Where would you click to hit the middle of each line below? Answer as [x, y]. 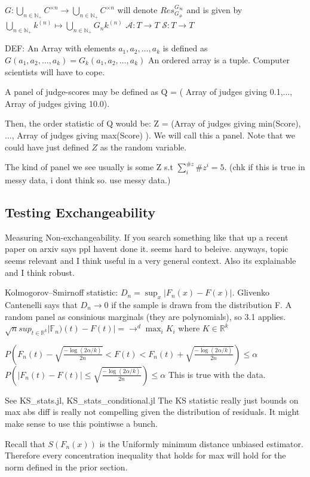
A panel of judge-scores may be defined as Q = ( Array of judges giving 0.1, [144, 92]
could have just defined [47, 147]
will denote [137, 10]
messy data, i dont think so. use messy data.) [88, 179]
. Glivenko [251, 292]
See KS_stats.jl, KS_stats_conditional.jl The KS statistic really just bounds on [152, 400]
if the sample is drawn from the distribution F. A [202, 304]
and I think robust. [40, 272]
